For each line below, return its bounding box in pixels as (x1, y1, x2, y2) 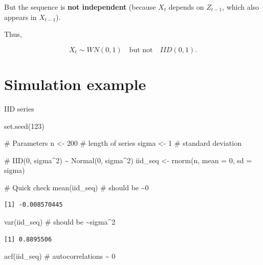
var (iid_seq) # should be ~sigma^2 (4, 216, 116, 227)
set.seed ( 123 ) (4, 120, 45, 131)
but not (129, 46, 153, 54)
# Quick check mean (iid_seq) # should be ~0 (4, 182, 149, 192)
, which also (222, 2, 259, 12)
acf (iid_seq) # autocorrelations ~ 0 (4, 251, 116, 261)
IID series (4, 103, 34, 114)
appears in (4, 11, 37, 22)
